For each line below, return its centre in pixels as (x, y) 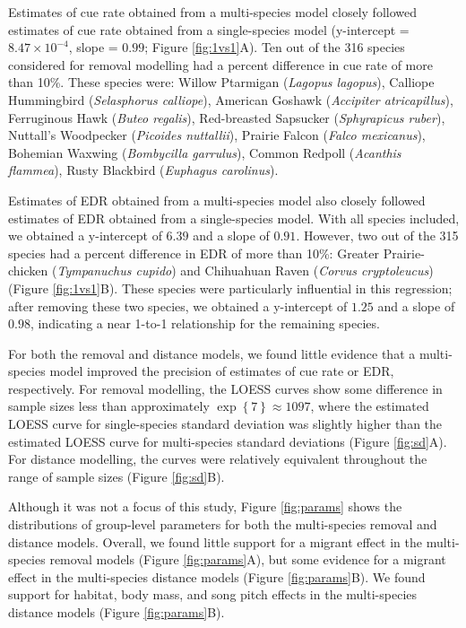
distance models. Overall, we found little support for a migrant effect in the (215, 541)
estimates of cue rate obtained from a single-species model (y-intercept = (209, 29)
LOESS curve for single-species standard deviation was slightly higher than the (225, 424)
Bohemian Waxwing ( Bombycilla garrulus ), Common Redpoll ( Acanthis (205, 152)
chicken (28, 270)
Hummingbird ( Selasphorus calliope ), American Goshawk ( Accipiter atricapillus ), (231, 99)
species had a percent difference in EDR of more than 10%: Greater (194, 253)
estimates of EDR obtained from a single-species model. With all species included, (234, 218)
